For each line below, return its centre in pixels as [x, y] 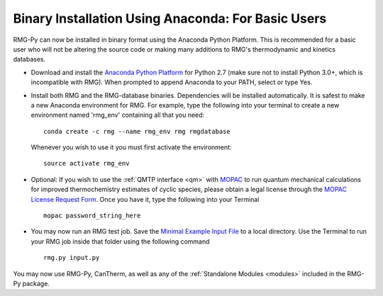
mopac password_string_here [92, 216]
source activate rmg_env [87, 164]
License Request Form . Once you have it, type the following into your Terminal [145, 199]
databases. [29, 59]
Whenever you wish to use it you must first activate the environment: [131, 147]
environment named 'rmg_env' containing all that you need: [118, 115]
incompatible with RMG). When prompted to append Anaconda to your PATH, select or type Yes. [172, 82]
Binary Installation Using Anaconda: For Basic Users [170, 18]
